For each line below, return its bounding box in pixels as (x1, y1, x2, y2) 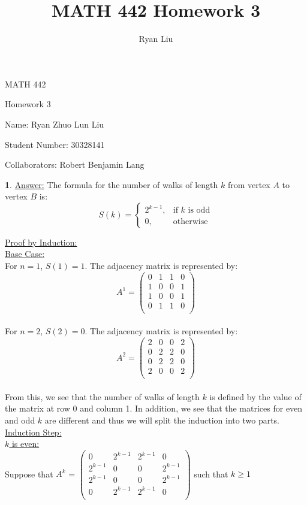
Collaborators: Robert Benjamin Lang (5, 158, 145, 171)
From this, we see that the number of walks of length (5, 390, 200, 403)
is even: (11, 437, 40, 450)
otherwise (173, 217, 208, 226)
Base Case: (5, 247, 45, 260)
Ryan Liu (139, 32, 173, 45)
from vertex (227, 178, 270, 190)
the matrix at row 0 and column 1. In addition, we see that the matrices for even (5, 402, 303, 415)
